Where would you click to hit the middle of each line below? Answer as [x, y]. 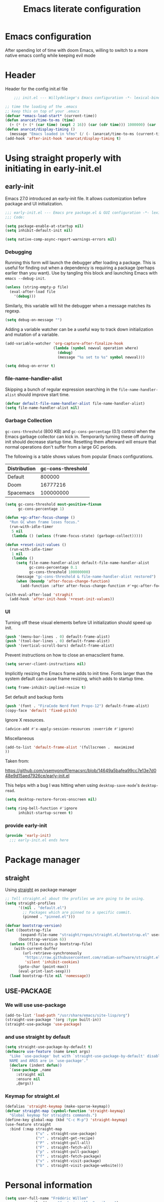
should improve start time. [43, 394]
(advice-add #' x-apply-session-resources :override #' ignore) [70, 729]
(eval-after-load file [32, 292]
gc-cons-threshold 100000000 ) [60, 572]
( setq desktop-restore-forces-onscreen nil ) [51, 800]
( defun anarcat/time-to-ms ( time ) [40, 120]
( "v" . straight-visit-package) [69, 1161]
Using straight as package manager [41, 889]
